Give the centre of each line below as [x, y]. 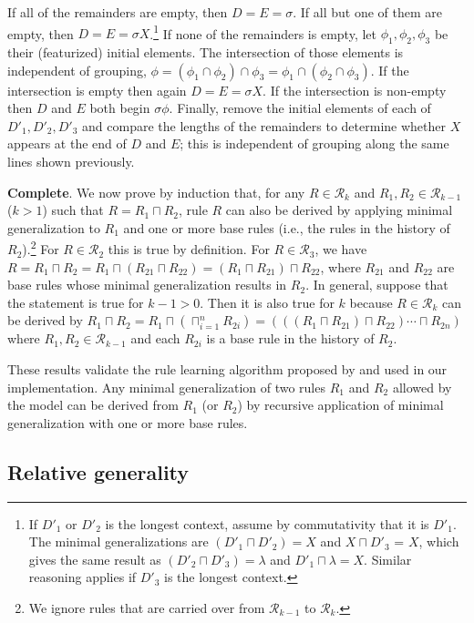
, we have [341, 249]
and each [155, 338]
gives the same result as [95, 559]
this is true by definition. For [189, 249]
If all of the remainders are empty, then [118, 12]
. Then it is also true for [267, 302]
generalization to [54, 227]
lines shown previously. [71, 162]
